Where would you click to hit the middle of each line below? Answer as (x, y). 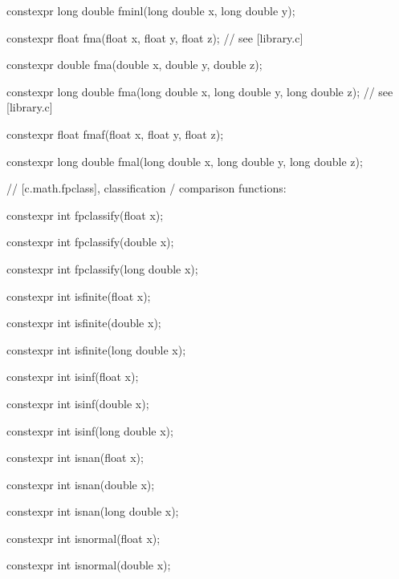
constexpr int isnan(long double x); (93, 511)
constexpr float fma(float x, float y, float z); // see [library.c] (155, 37)
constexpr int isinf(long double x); (90, 430)
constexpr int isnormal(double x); (89, 565)
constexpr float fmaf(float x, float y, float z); (115, 134)
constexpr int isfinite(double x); (84, 323)
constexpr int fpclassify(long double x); (102, 268)
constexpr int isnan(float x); (75, 458)
